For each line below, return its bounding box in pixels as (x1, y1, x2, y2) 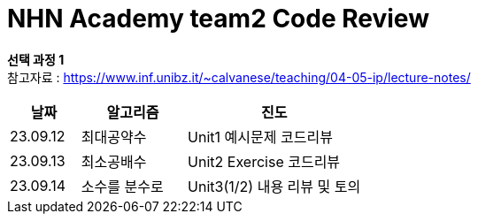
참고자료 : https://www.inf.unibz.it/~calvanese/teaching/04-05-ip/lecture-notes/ (7, 69, 471, 85)
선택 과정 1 (7, 51, 65, 67)
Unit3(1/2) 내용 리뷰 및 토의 (188, 177, 361, 195)
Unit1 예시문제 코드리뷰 (188, 127, 333, 146)
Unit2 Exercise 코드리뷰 (188, 152, 341, 171)
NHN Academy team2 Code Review (7, 4, 429, 34)
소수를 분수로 (81, 177, 164, 195)
